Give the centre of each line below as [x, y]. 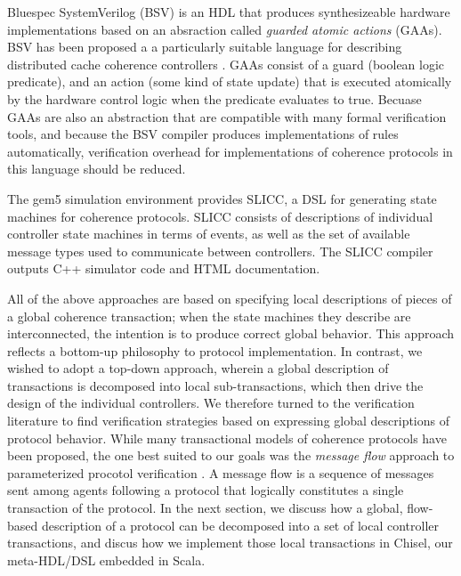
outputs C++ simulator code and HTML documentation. [164, 268]
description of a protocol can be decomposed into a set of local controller [240, 525]
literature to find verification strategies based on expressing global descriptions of [229, 421]
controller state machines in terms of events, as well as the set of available [209, 234]
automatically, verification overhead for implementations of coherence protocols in [230, 151]
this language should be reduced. [97, 169]
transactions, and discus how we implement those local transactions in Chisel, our [230, 543]
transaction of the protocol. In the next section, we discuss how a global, [205, 508]
